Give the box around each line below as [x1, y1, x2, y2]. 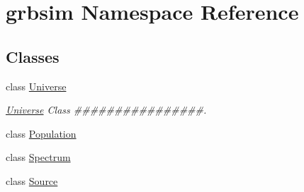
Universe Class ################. [6, 102, 207, 117]
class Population [6, 126, 77, 140]
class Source [6, 173, 58, 188]
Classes [6, 45, 60, 67]
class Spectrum [6, 150, 71, 164]
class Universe [6, 78, 67, 93]
